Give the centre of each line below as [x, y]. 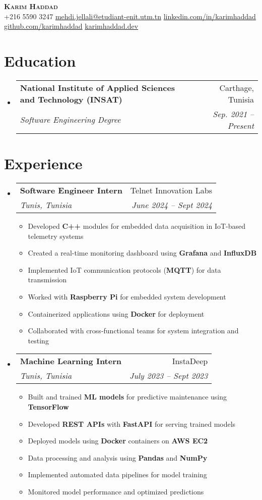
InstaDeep [190, 361]
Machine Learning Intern [71, 361]
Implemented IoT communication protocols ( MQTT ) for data [124, 269]
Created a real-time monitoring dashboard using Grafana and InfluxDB [142, 253]
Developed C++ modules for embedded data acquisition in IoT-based [137, 226]
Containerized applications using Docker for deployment [116, 313]
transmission [47, 280]
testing [38, 340]
